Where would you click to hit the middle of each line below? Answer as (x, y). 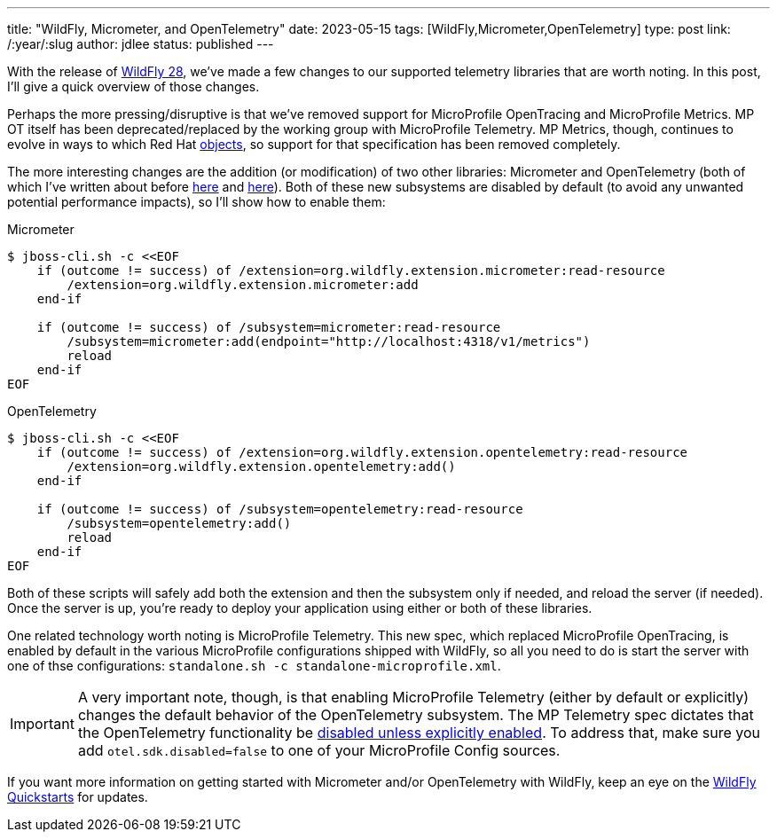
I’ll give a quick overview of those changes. (133, 86)
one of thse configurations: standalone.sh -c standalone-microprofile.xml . (254, 666)
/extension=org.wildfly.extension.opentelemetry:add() (261, 467)
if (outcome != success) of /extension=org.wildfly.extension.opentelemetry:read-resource (362, 452)
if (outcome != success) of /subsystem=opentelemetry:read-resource (280, 509)
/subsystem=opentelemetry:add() (179, 523)
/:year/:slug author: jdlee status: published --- (141, 44)
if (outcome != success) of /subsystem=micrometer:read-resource (269, 327)
